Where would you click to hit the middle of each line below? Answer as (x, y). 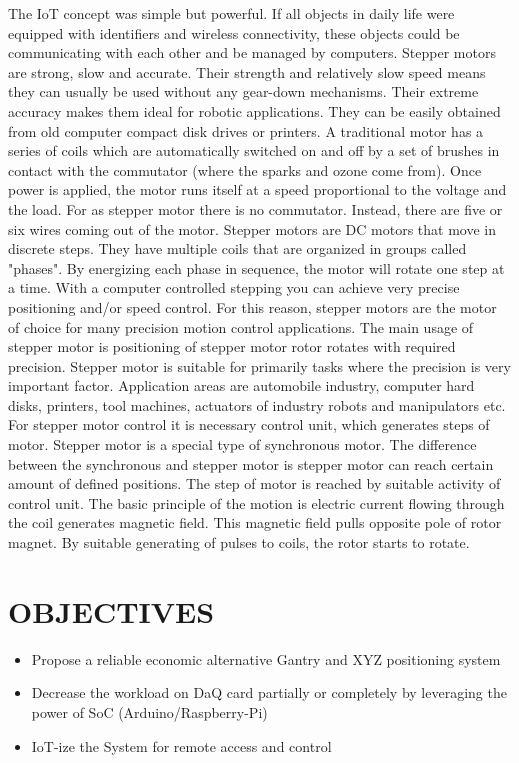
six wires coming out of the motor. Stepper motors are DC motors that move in (252, 228)
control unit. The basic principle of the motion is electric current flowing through (256, 502)
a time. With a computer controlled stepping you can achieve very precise (234, 287)
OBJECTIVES (111, 610)
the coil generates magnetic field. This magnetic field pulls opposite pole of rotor (255, 522)
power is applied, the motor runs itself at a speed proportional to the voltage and (257, 189)
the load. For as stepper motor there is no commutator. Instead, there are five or (255, 208)
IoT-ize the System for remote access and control (181, 745)
